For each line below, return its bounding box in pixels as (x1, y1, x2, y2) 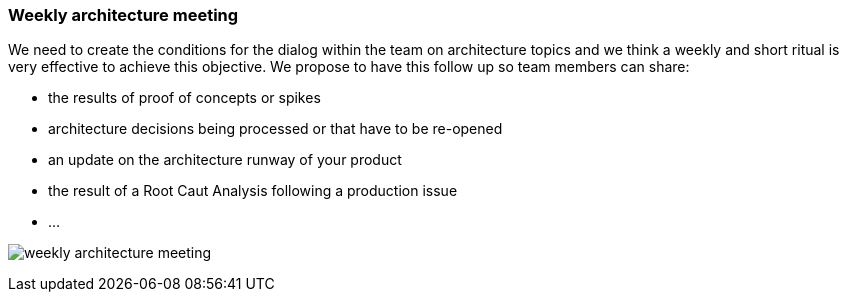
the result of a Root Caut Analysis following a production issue (48, 182, 458, 200)
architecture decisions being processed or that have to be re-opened (48, 120, 503, 138)
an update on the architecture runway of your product (48, 151, 402, 169)
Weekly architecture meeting (8, 5, 239, 25)
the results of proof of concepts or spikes (48, 89, 321, 107)
